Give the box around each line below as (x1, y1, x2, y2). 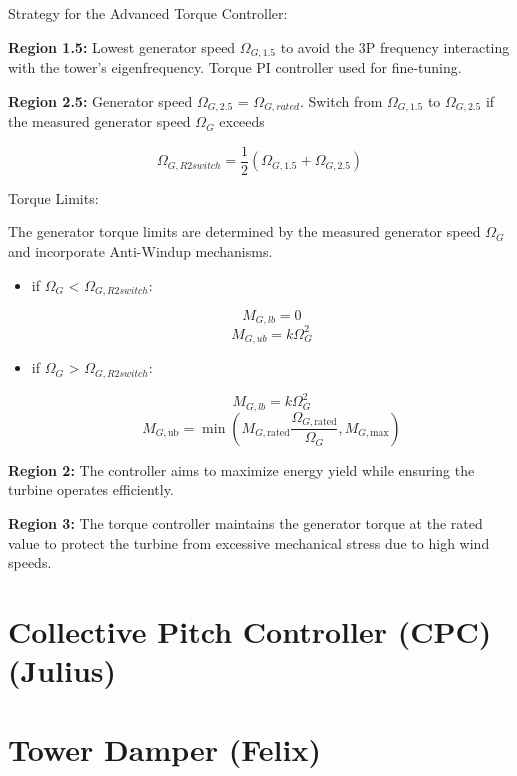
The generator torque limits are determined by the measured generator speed (8, 221, 481, 242)
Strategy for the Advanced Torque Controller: (8, 3, 288, 23)
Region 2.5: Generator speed (8, 90, 193, 111)
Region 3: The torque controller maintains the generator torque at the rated (8, 512, 483, 533)
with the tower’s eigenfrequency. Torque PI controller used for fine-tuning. (8, 57, 462, 78)
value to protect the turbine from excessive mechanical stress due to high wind (8, 532, 490, 553)
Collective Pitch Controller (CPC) (8, 610, 492, 651)
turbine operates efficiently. (8, 479, 174, 500)
